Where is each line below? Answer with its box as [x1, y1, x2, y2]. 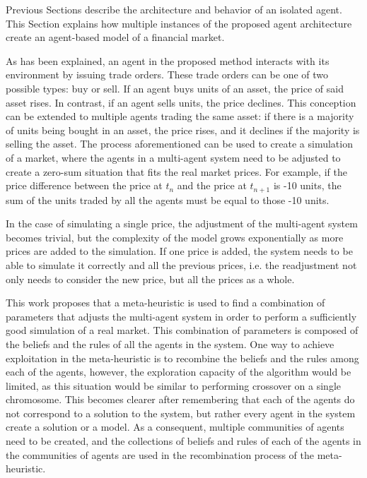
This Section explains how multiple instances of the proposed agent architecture [6, 16, 352, 30]
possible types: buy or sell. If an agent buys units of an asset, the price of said [6, 80, 344, 95]
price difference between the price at [6, 178, 163, 193]
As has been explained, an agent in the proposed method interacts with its [6, 53, 330, 68]
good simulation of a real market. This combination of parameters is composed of [6, 323, 359, 337]
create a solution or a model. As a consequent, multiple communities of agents [6, 419, 344, 434]
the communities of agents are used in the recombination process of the [6, 447, 315, 462]
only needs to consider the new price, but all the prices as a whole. [6, 271, 295, 286]
